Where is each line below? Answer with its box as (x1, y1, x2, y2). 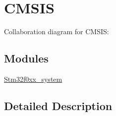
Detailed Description (4, 98, 113, 113)
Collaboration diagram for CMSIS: (4, 26, 109, 37)
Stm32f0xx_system (4, 73, 62, 84)
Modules (4, 51, 49, 66)
